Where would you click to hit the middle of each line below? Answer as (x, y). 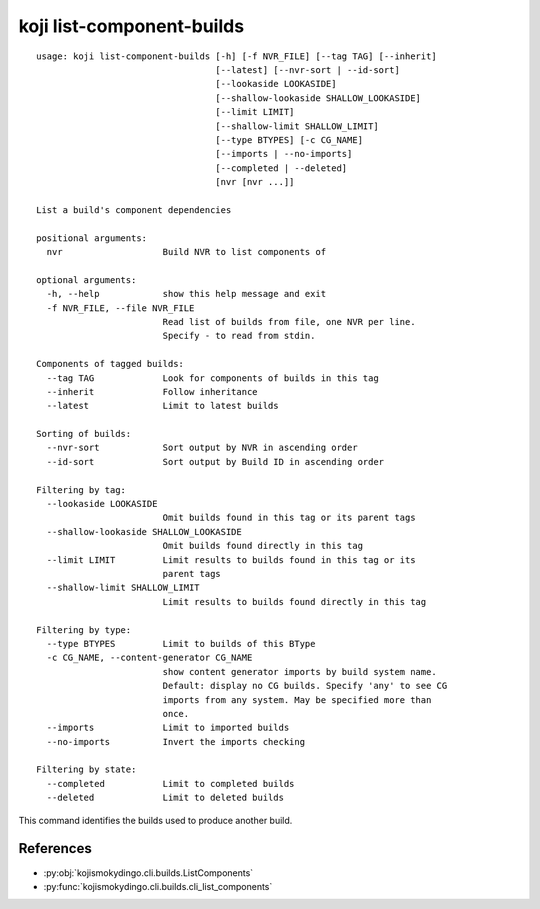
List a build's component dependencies (134, 209)
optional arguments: (86, 279)
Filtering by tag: (81, 489)
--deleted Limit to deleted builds (165, 798)
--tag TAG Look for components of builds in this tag (212, 378)
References (55, 848)
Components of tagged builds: (110, 364)
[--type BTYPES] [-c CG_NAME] (289, 139)
